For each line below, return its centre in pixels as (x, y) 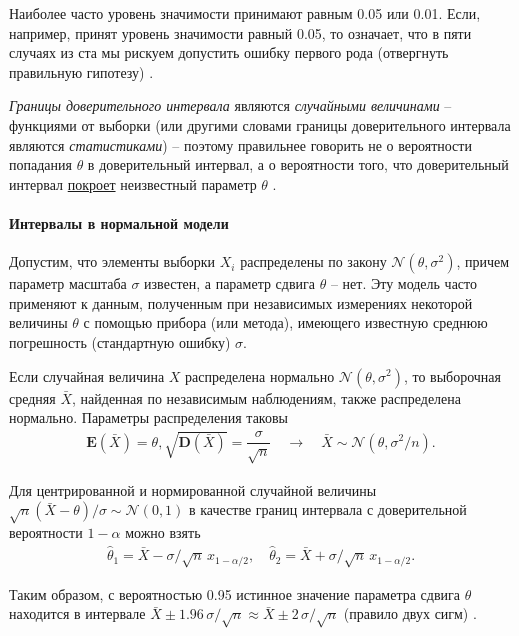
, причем (483, 261)
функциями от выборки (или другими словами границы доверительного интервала (260, 124)
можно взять (163, 532)
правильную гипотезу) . (81, 71)
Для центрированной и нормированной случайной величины (193, 489)
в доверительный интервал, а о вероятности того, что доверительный (298, 164)
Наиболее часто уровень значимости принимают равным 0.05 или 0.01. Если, (245, 13)
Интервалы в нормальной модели (119, 222)
